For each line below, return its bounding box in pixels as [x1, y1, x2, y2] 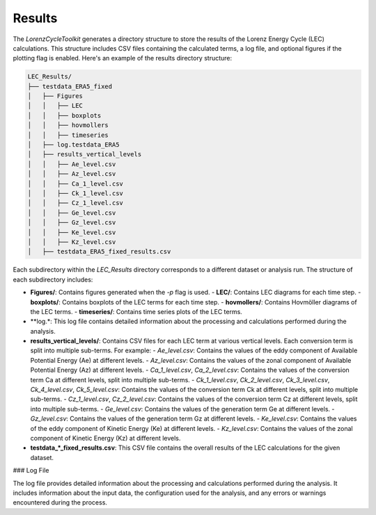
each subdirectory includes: [13, 275, 93, 284]
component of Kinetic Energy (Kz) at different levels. [30, 434, 181, 442]
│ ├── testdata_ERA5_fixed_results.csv [27, 247, 171, 256]
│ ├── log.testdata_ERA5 [27, 141, 120, 149]
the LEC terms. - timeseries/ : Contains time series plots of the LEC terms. [30, 307, 243, 316]
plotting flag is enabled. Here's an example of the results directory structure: [13, 54, 233, 63]
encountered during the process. [13, 498, 108, 507]
